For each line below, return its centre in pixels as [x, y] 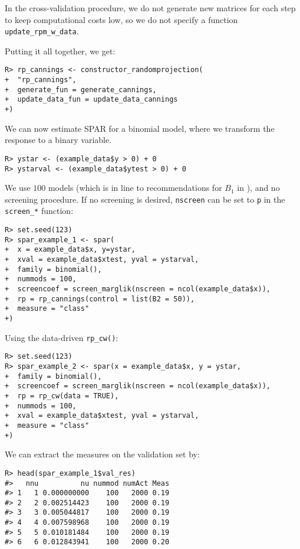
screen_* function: [39, 211]
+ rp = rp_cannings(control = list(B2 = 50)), [100, 299]
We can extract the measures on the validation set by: [102, 454]
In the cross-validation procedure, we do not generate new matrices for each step [150, 8]
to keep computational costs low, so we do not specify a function [121, 19]
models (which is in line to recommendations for [135, 188]
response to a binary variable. [58, 140]
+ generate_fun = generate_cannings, [81, 90]
